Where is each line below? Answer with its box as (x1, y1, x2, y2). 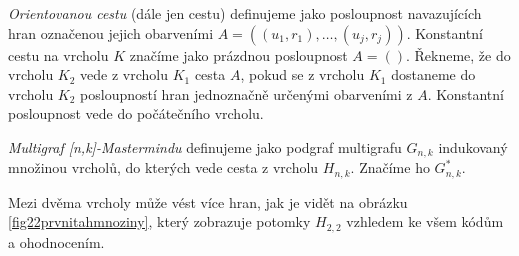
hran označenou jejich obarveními (8, 22, 214, 43)
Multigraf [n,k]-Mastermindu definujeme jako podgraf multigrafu (8, 136, 402, 157)
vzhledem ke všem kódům (346, 211, 504, 232)
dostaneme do (391, 64, 476, 85)
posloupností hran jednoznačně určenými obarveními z (80, 83, 413, 104)
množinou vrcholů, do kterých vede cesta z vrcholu (8, 157, 319, 178)
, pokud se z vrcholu (240, 64, 365, 85)
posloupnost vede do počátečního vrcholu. (8, 103, 264, 124)
